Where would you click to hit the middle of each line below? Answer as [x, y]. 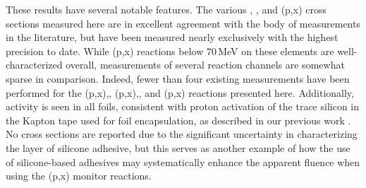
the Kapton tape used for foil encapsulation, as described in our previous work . [178, 120]
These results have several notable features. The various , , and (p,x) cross [166, 9]
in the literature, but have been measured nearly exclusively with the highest [172, 37]
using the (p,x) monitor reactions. [79, 176]
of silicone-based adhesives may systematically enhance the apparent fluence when [183, 161]
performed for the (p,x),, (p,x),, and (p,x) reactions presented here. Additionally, [180, 92]
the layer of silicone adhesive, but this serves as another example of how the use [178, 147]
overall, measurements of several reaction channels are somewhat [205, 65]
